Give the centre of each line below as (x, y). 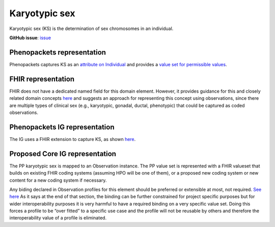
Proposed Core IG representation (63, 153)
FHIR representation (42, 79)
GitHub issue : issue (30, 38)
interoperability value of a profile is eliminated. (58, 218)
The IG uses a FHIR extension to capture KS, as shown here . (73, 139)
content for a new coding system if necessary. (58, 180)
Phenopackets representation (58, 52)
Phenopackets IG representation (62, 127)
